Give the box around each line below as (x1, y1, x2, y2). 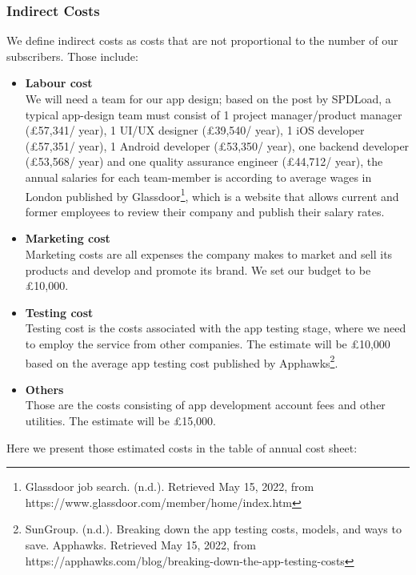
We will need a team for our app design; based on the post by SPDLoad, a (25, 90, 391, 107)
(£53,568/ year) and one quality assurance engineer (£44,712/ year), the (25, 153, 383, 170)
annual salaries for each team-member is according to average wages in (25, 168, 372, 185)
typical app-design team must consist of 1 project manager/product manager (25, 106, 402, 123)
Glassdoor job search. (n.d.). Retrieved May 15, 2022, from (25, 478, 314, 495)
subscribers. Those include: (6, 47, 138, 64)
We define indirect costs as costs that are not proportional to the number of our (6, 32, 398, 49)
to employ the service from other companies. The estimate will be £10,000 (25, 335, 390, 352)
